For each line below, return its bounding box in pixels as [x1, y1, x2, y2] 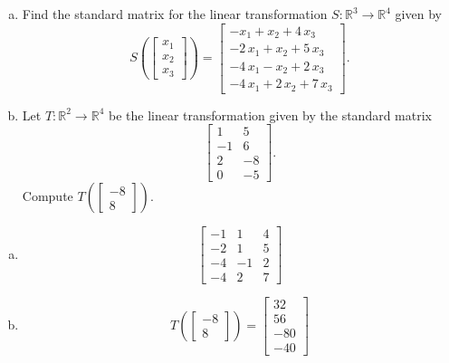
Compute [22, 186, 73, 205]
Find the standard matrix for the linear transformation [22, 5, 328, 23]
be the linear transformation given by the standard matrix [108, 105, 432, 124]
